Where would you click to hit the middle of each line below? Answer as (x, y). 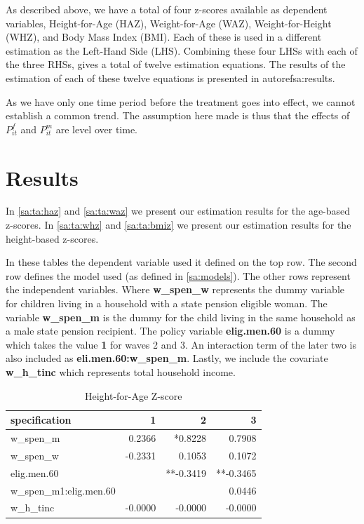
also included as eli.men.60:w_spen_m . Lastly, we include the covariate (167, 358)
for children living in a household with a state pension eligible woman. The (167, 303)
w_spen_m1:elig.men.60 (63, 490)
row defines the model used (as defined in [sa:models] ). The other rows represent (178, 275)
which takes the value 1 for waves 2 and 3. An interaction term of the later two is (181, 344)
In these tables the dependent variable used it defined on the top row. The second (181, 262)
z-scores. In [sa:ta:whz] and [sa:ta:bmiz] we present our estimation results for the (178, 225)
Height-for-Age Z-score (133, 395)
